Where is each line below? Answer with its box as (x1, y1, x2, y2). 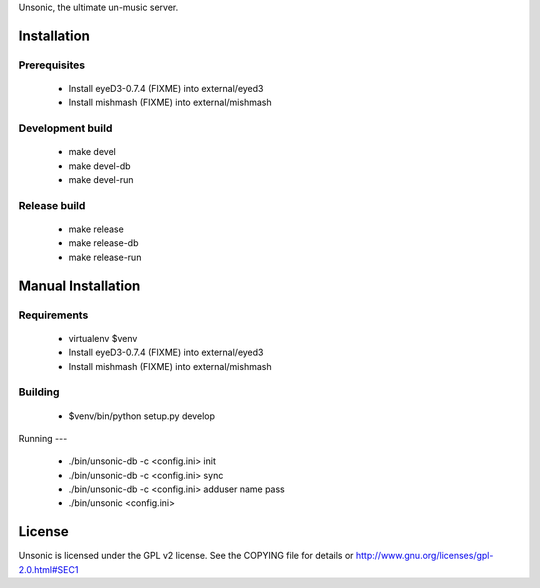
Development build (18, 121, 113, 135)
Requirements (18, 308, 89, 322)
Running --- (18, 432, 68, 444)
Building (18, 385, 60, 399)
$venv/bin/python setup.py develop (68, 410, 215, 422)
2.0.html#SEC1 (18, 563, 79, 575)
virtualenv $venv (68, 332, 138, 344)
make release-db (68, 237, 139, 249)
